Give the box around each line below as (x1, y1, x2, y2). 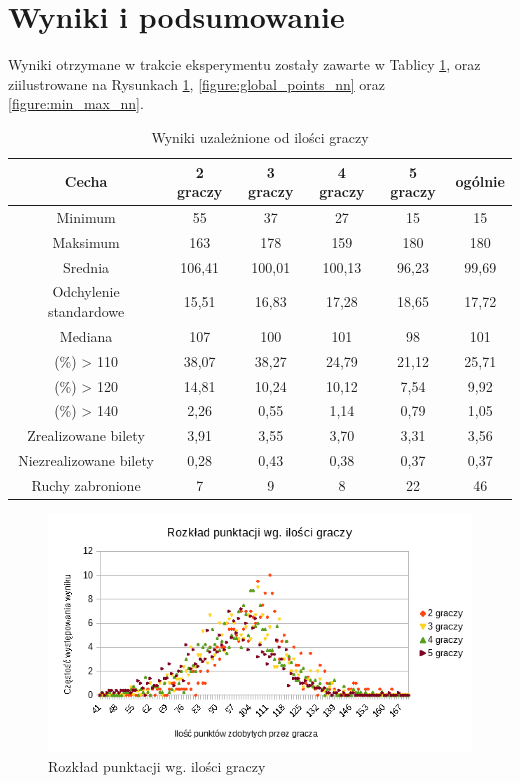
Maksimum (52, 231, 120, 252)
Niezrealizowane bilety (18, 450, 154, 471)
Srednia (63, 256, 110, 277)
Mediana (59, 325, 113, 346)
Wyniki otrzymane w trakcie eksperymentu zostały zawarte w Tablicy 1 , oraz (8, 54, 481, 75)
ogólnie (455, 171, 505, 192)
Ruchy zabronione (31, 474, 141, 495)
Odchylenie (52, 281, 120, 302)
